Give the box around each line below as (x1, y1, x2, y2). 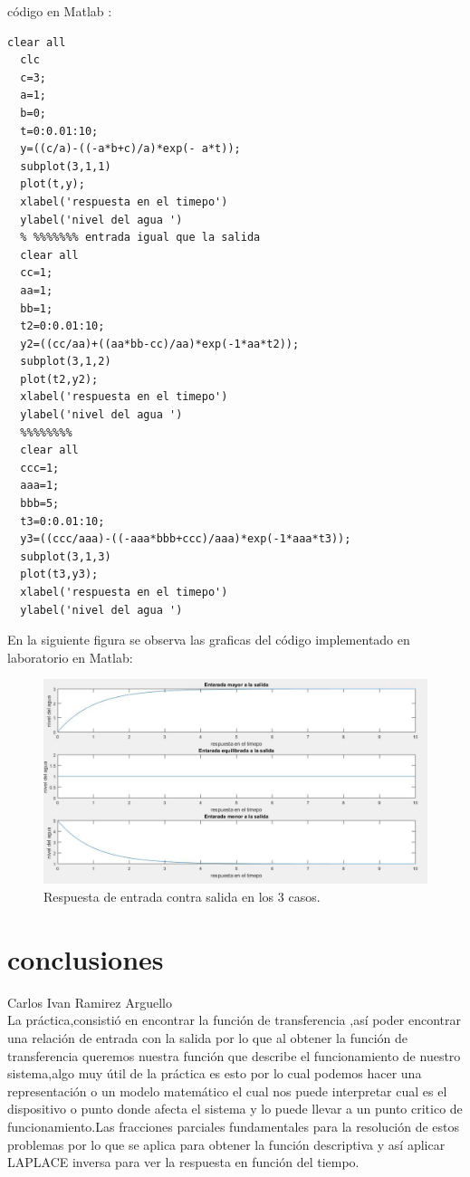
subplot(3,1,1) (20, 159, 111, 173)
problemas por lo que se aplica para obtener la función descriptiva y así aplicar (7, 1134, 446, 1153)
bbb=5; (20, 497, 60, 511)
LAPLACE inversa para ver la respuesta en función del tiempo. (7, 1153, 360, 1172)
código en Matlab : (7, 2, 112, 20)
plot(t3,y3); (20, 568, 99, 581)
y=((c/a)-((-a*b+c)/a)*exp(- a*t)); (20, 142, 241, 156)
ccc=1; (20, 461, 60, 474)
